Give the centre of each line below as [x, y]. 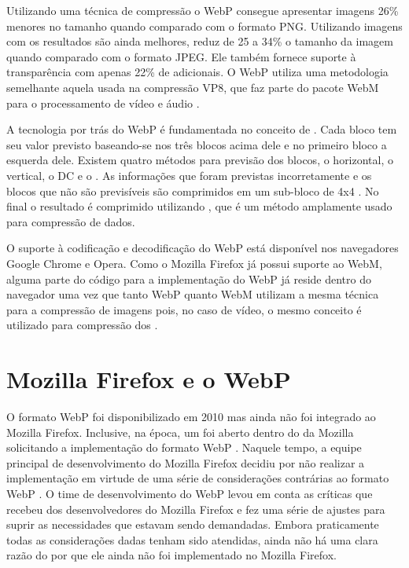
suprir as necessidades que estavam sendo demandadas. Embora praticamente [193, 524]
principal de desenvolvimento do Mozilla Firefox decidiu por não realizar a [186, 462]
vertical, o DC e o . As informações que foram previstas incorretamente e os [189, 175]
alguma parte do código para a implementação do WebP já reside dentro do [189, 279]
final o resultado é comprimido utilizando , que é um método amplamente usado [199, 206]
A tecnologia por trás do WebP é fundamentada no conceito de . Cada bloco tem [202, 129]
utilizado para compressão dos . [82, 325]
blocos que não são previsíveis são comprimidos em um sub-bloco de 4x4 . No [193, 191]
